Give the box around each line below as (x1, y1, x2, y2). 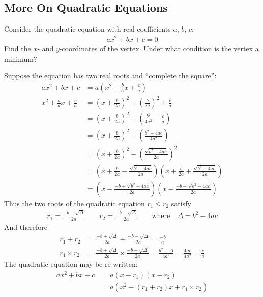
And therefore (4, 222, 47, 232)
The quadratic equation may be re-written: (4, 259, 138, 269)
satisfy (171, 198, 191, 208)
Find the (4, 43, 31, 53)
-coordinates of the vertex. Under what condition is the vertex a (59, 43, 259, 53)
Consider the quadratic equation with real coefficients (4, 23, 171, 34)
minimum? (4, 53, 37, 64)
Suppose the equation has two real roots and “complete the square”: (4, 70, 217, 81)
